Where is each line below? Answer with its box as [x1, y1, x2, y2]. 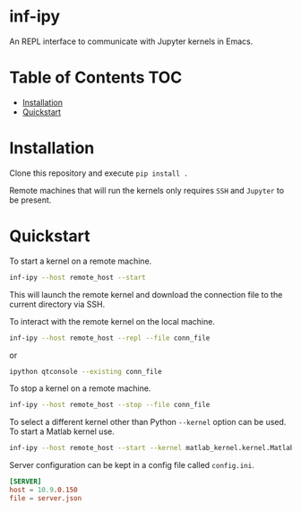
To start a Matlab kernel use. [9, 426, 115, 437]
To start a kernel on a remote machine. [9, 256, 152, 266]
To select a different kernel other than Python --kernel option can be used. [9, 417, 287, 428]
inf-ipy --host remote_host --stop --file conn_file [9, 401, 211, 410]
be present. [9, 195, 52, 205]
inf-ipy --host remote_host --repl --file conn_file [9, 334, 211, 343]
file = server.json [9, 493, 82, 503]
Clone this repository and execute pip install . [9, 168, 188, 178]
